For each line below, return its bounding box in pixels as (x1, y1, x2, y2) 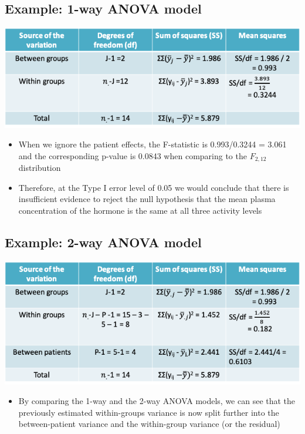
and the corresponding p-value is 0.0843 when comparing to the (18, 149, 247, 162)
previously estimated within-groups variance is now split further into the (18, 406, 279, 418)
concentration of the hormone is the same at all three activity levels (18, 204, 262, 216)
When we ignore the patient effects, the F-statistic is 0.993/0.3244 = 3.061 (18, 138, 287, 150)
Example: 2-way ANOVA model (5, 233, 202, 251)
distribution (18, 162, 61, 174)
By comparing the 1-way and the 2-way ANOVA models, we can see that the (18, 395, 296, 407)
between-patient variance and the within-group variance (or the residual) (18, 418, 280, 430)
